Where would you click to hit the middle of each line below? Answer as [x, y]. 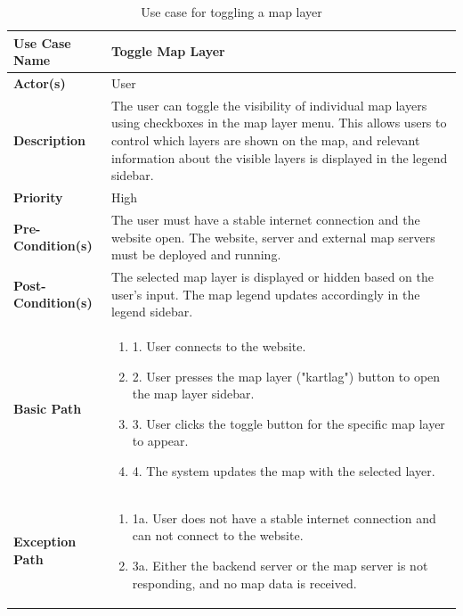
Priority [38, 197]
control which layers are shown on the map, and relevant [265, 140]
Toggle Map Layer [168, 51]
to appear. [160, 441]
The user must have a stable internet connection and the [265, 219]
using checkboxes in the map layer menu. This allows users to [279, 123]
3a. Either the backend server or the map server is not [280, 565]
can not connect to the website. [218, 535]
